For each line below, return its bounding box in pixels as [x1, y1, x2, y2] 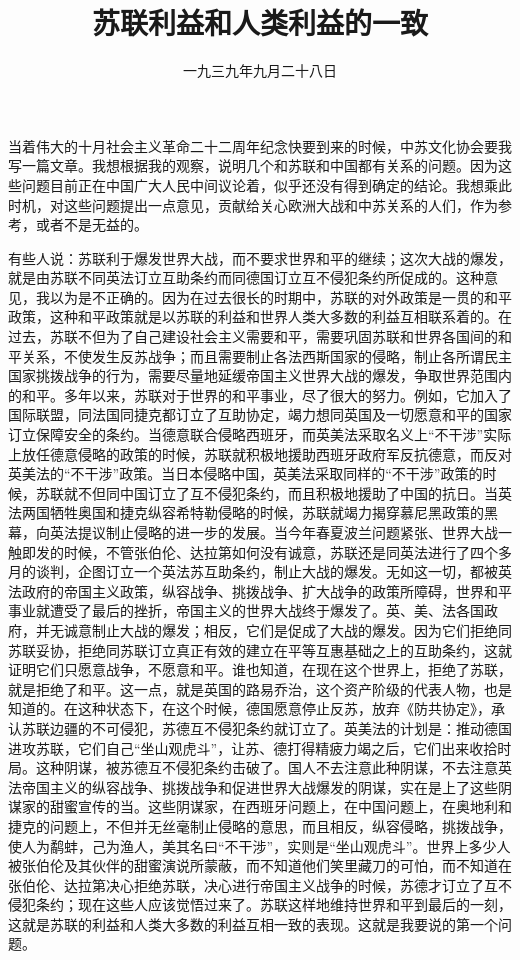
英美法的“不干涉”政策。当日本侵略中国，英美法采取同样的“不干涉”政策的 [8, 463, 483, 484]
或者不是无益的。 [35, 214, 148, 235]
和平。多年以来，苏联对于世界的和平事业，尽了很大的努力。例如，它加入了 [21, 384, 512, 405]
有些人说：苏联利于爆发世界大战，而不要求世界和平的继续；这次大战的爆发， [8, 247, 512, 268]
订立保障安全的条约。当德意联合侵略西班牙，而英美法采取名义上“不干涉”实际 [8, 424, 512, 445]
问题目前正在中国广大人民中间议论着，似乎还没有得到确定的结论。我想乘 [21, 174, 498, 195]
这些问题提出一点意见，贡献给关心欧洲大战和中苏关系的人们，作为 [63, 194, 498, 215]
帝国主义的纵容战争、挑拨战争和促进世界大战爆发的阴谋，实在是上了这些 [21, 776, 498, 797]
